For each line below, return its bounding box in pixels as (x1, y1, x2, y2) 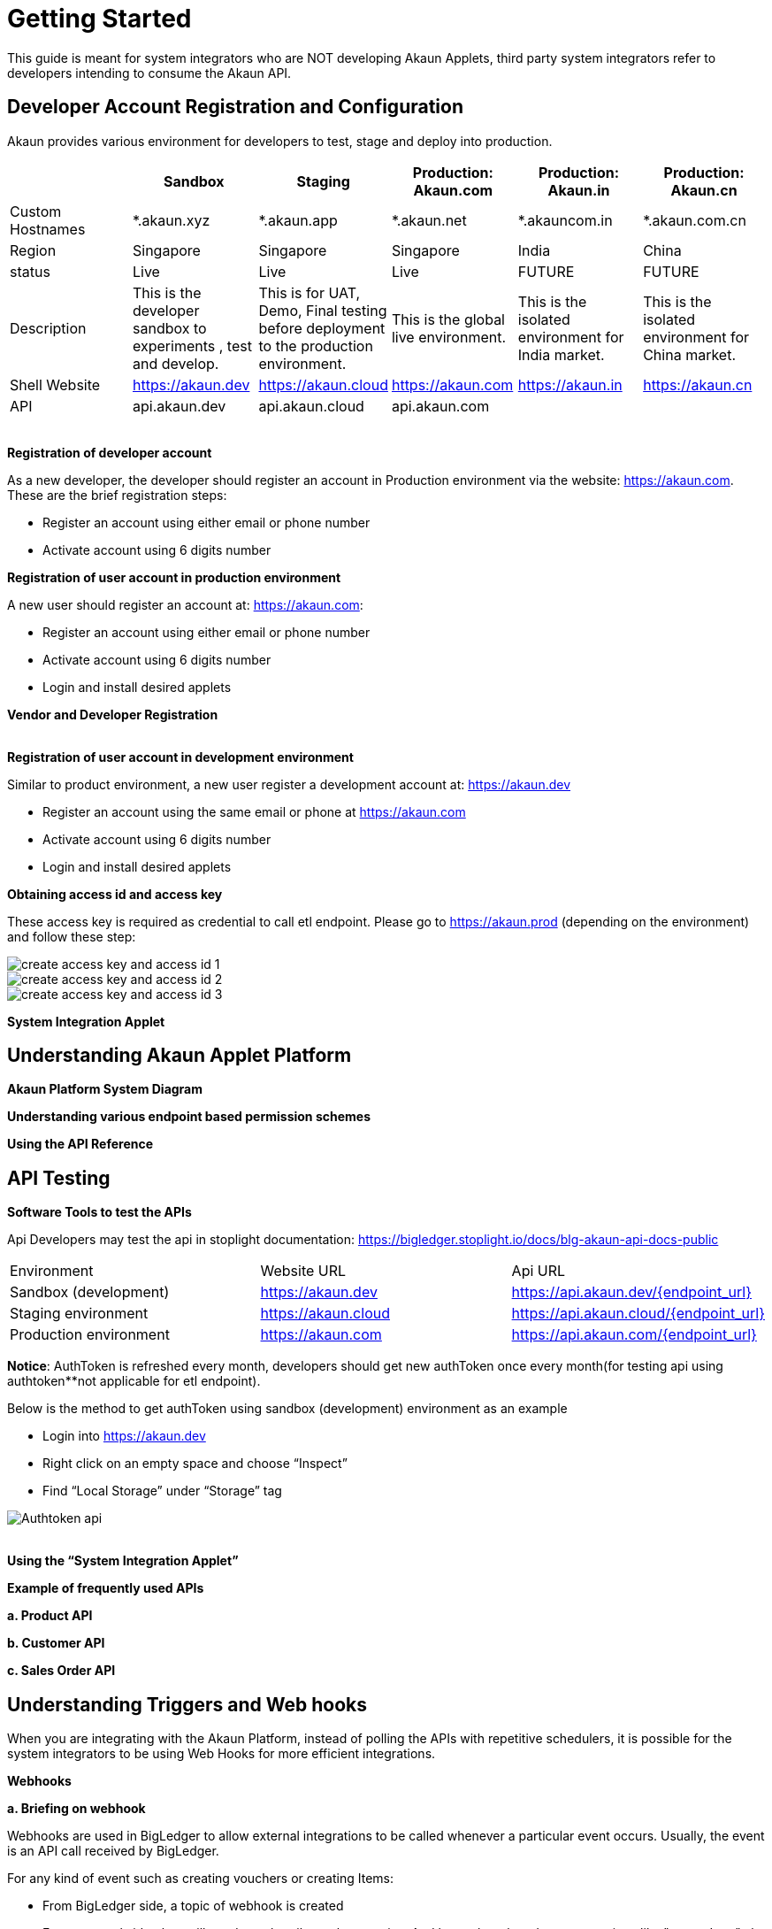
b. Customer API (7, 1635, 105, 1651)
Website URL (260, 1262, 347, 1280)
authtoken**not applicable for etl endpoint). (7, 1373, 261, 1389)
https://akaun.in (517, 375, 623, 394)
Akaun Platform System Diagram (7, 1081, 203, 1097)
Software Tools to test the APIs (7, 1204, 192, 1220)
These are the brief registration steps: (7, 487, 227, 503)
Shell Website (10, 375, 101, 394)
